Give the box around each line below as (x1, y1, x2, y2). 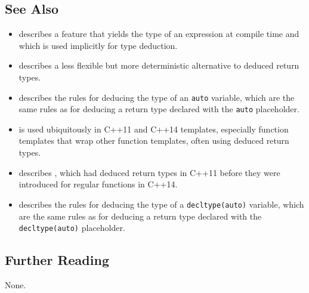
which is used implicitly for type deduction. (18, 39, 178, 51)
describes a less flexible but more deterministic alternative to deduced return (18, 59, 299, 72)
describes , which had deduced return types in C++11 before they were (18, 166, 280, 178)
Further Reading (5, 251, 109, 269)
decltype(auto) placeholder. (18, 221, 125, 234)
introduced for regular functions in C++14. (18, 178, 178, 190)
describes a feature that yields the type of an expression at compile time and (18, 27, 299, 40)
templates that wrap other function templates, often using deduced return (18, 134, 289, 147)
